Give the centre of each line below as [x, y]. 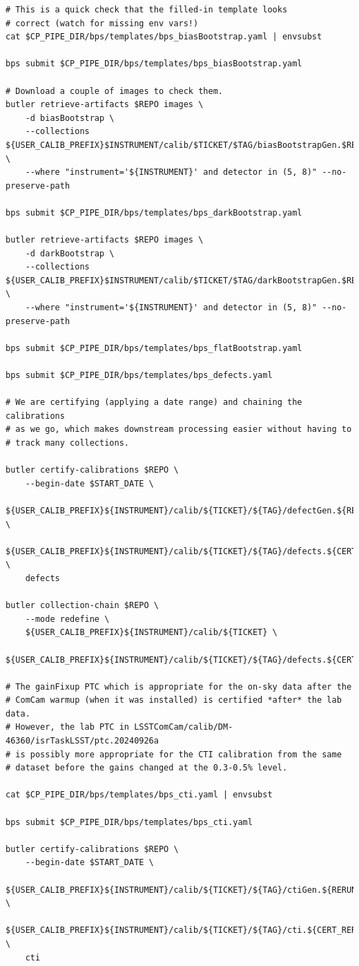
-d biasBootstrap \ [70, 118]
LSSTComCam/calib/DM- [184, 727]
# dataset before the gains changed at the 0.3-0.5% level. [147, 768]
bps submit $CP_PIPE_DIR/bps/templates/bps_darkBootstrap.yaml [154, 212]
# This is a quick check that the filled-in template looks [147, 10]
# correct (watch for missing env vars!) [102, 23]
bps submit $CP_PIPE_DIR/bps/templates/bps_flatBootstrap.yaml [154, 348]
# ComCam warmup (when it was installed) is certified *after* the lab [174, 700]
